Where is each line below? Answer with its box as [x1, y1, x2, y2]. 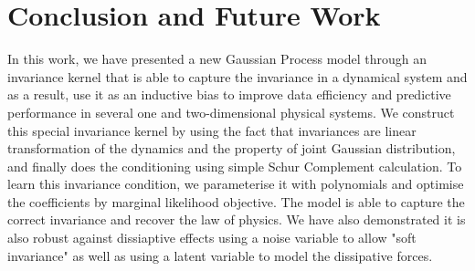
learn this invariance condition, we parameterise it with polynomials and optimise [7, 174, 464, 193]
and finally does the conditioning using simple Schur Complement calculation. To [7, 156, 462, 175]
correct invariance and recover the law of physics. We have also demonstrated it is [7, 210, 466, 229]
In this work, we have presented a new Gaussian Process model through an [7, 49, 427, 68]
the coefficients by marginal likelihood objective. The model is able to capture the [7, 192, 465, 211]
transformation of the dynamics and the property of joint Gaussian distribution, [7, 139, 456, 158]
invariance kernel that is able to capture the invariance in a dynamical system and [7, 67, 468, 86]
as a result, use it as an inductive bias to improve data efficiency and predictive [7, 85, 451, 104]
